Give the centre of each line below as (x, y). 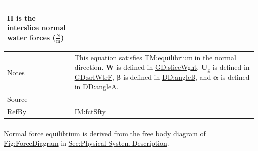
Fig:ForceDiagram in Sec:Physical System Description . (87, 143)
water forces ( (32, 37)
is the (26, 18)
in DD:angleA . (97, 87)
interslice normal (37, 28)
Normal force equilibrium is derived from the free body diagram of (105, 133)
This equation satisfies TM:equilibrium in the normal (155, 57)
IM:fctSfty (90, 112)
